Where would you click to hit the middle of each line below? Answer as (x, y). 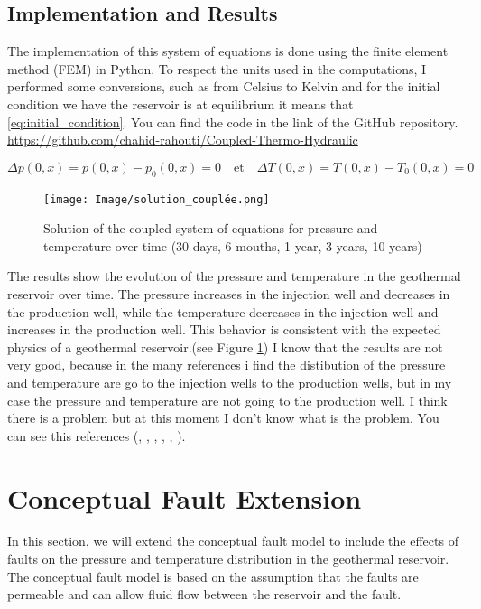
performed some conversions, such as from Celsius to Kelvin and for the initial (224, 86)
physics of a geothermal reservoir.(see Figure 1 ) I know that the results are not (225, 347)
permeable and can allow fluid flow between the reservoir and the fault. (204, 594)
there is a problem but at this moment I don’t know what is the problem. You (223, 418)
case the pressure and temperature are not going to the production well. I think (227, 400)
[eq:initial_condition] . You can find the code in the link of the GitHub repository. (233, 122)
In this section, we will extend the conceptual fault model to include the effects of (233, 541)
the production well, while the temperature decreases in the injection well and (223, 311)
